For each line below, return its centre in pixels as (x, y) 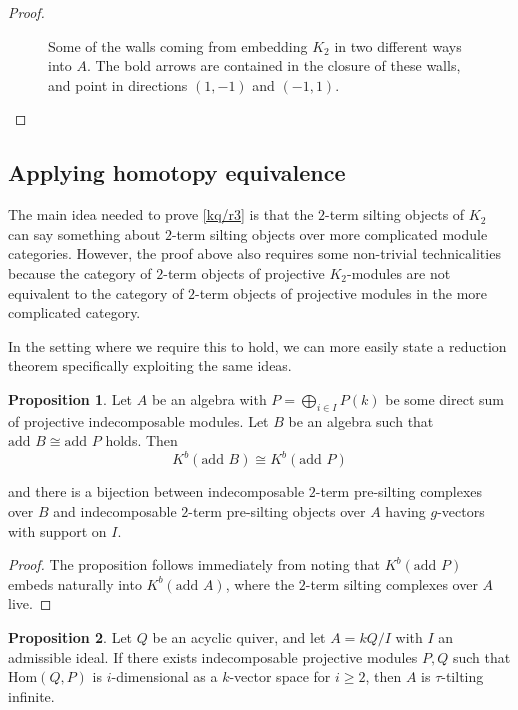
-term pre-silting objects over (277, 511)
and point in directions (118, 84)
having (405, 511)
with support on (57, 530)
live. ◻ (30, 603)
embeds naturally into (75, 583)
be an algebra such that (361, 420)
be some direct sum (444, 398)
